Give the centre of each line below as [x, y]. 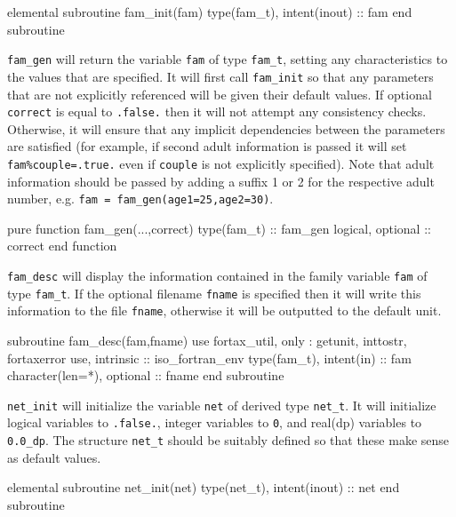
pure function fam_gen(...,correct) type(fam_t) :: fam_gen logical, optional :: [219, 228]
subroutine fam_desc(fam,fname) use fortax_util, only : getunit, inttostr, [207, 340]
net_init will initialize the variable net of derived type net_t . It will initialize [222, 405]
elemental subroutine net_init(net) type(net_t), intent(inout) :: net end [204, 487]
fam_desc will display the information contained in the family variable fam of [217, 276]
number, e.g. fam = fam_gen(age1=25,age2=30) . [140, 199]
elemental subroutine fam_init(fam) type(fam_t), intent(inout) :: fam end [210, 12]
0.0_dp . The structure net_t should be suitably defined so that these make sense [228, 440]
